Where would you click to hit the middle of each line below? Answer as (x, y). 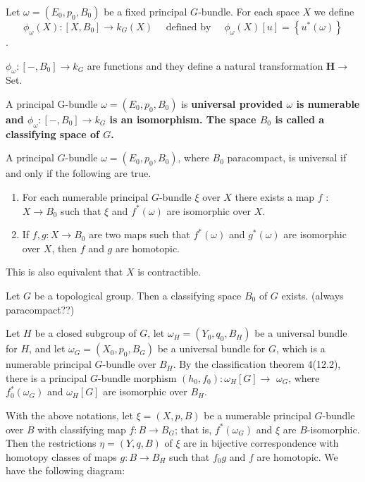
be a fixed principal (146, 11)
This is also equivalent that (64, 272)
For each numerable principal (85, 196)
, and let (47, 348)
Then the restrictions (51, 443)
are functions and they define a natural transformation (205, 65)
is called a (300, 119)
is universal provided (232, 103)
